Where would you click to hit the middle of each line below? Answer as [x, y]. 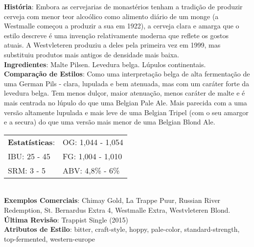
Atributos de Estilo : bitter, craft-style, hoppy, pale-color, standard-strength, [122, 229]
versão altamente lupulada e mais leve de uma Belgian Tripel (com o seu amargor [126, 112]
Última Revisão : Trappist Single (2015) [66, 219]
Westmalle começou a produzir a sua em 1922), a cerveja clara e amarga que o [122, 26]
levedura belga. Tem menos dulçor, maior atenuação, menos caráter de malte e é [125, 93]
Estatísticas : [32, 142]
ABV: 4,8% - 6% [91, 170]
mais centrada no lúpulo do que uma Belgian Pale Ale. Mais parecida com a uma [126, 102]
